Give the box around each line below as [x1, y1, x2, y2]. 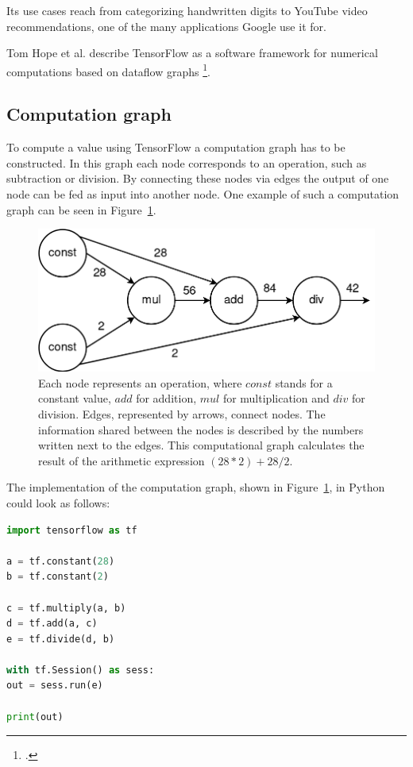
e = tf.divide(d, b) [6, 633, 115, 645]
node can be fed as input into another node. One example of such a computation [6, 186, 399, 202]
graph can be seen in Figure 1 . [6, 201, 156, 218]
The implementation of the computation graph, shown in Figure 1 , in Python [6, 479, 385, 495]
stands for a [275, 374, 333, 391]
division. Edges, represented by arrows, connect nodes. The [38, 405, 326, 422]
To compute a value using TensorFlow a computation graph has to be [6, 139, 345, 156]
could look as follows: [6, 494, 110, 511]
